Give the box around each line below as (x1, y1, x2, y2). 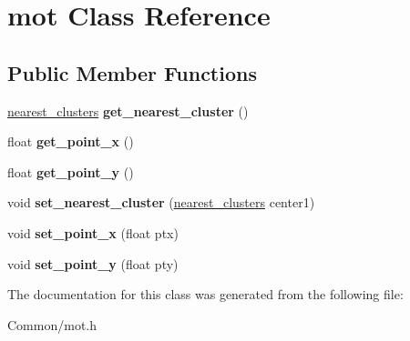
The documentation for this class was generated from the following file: (7, 285, 404, 304)
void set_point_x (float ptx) (7, 223, 179, 242)
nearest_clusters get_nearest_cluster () (7, 101, 249, 120)
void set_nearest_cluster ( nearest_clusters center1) (7, 193, 315, 212)
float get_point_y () (7, 162, 134, 181)
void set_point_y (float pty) (7, 254, 179, 273)
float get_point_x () (7, 132, 134, 151)
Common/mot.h (7, 315, 97, 334)
